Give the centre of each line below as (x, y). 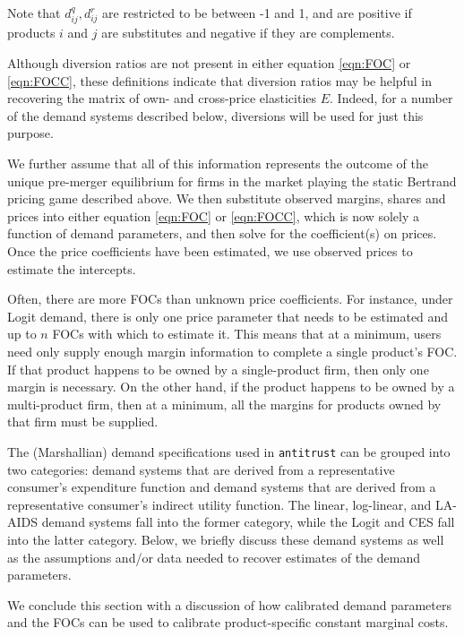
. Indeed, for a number (391, 98)
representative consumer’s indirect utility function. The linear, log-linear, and (219, 504)
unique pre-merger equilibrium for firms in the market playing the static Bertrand (232, 181)
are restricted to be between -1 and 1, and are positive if (257, 13)
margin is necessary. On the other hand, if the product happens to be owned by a (231, 387)
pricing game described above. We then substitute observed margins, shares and (227, 198)
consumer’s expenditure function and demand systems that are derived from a (222, 487)
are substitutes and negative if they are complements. (248, 33)
